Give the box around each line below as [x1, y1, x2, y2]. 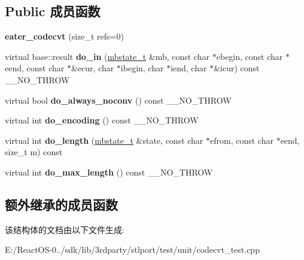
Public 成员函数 [5, 2, 101, 20]
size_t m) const [5, 146, 63, 158]
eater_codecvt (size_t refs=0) [5, 30, 124, 43]
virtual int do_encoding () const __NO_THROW [5, 114, 199, 126]
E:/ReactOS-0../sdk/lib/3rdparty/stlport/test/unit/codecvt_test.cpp [5, 243, 260, 256]
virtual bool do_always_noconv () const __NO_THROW [5, 93, 232, 106]
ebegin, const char [216, 50, 283, 62]
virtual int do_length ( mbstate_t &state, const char [5, 134, 203, 146]
